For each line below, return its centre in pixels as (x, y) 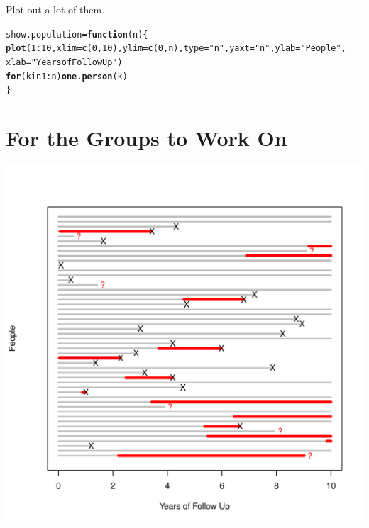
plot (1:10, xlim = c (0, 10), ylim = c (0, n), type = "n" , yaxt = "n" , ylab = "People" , (176, 49)
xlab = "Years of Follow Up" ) (64, 62)
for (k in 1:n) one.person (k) (67, 76)
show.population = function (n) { (77, 34)
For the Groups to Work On (147, 138)
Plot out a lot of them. (55, 9)
